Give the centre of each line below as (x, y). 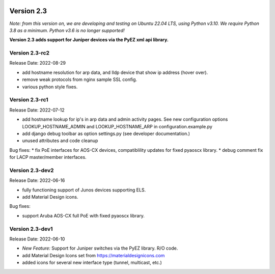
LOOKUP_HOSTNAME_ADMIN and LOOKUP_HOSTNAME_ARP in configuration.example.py (117, 126)
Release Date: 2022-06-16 (37, 180)
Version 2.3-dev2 (32, 170)
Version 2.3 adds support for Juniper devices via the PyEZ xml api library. (89, 40)
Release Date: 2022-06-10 (37, 239)
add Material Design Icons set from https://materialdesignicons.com (93, 255)
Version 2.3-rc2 (30, 53)
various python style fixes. (50, 87)
